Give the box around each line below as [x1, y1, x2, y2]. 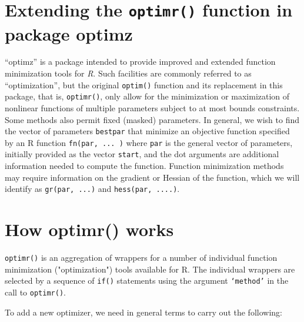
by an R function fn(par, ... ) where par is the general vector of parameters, [5, 136, 293, 148]
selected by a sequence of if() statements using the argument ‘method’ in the [5, 274, 289, 287]
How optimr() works [5, 217, 174, 241]
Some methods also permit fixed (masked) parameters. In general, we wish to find [5, 113, 300, 125]
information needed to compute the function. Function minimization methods [5, 160, 284, 172]
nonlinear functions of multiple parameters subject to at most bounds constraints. [5, 101, 300, 114]
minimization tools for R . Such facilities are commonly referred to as [5, 67, 252, 79]
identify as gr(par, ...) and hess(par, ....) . [5, 182, 180, 195]
